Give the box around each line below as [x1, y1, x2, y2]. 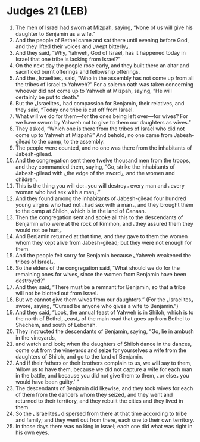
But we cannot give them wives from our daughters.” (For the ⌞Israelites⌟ [15, 296, 194, 303]
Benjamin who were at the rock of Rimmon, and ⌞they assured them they [15, 220, 193, 227]
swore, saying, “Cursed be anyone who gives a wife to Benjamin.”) [15, 302, 179, 309]
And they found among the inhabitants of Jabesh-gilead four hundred [15, 195, 186, 202]
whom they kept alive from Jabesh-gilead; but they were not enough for [15, 239, 192, 246]
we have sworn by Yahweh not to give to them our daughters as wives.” [15, 119, 191, 126]
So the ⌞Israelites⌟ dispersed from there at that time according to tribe [15, 410, 187, 417]
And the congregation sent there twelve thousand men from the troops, [15, 157, 190, 164]
